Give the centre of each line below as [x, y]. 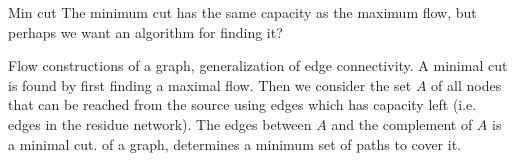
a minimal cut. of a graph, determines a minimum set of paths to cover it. [234, 143]
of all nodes [466, 84]
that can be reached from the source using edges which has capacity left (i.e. [242, 104]
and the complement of [402, 123]
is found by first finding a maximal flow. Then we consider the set [210, 84]
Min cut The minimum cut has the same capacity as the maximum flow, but [242, 12]
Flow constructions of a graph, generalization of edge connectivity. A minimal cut [258, 65]
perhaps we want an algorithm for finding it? [145, 31]
